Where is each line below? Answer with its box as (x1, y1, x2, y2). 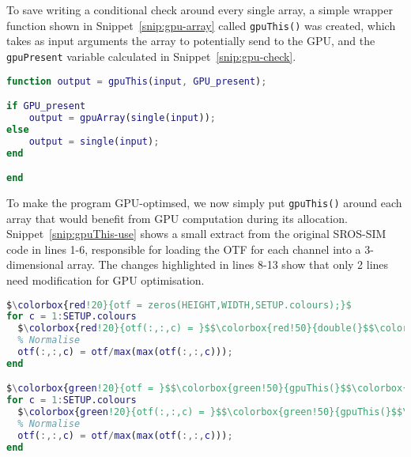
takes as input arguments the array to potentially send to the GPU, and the (6, 32, 375, 49)
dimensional (6, 256, 64, 273)
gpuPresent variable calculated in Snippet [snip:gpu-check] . (6, 47, 296, 64)
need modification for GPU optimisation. (6, 271, 205, 288)
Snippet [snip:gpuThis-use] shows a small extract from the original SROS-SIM (6, 225, 386, 242)
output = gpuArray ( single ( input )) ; (28, 111, 216, 123)
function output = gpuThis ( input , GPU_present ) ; (6, 75, 267, 87)
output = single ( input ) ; (28, 135, 160, 147)
